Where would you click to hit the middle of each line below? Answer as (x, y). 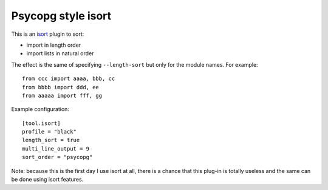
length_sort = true (51, 140)
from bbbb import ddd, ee (61, 87)
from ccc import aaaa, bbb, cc (69, 79)
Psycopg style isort (61, 16)
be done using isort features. (47, 180)
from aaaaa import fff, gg (62, 95)
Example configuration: (40, 109)
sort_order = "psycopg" (57, 157)
